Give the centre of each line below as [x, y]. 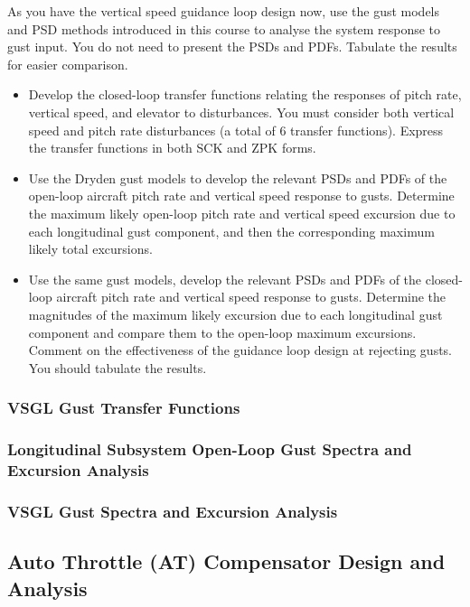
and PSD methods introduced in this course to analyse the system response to [224, 28]
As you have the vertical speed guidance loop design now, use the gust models [224, 11]
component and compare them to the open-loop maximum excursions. [222, 332]
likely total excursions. [90, 249]
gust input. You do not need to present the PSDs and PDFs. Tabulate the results [232, 47]
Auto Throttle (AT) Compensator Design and [226, 561]
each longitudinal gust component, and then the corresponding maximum [231, 231]
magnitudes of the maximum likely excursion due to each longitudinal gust [235, 314]
